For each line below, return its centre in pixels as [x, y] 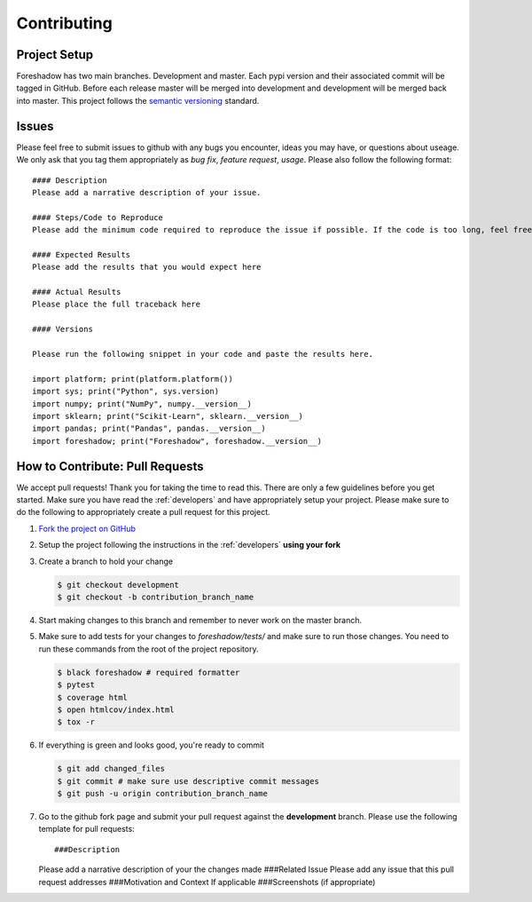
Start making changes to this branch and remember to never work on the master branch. [200, 620]
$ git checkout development [118, 585]
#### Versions [63, 329]
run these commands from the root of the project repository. [149, 649]
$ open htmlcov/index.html [116, 709]
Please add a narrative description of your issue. [147, 192]
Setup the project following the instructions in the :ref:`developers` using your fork [190, 545]
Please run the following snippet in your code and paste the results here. [203, 354]
